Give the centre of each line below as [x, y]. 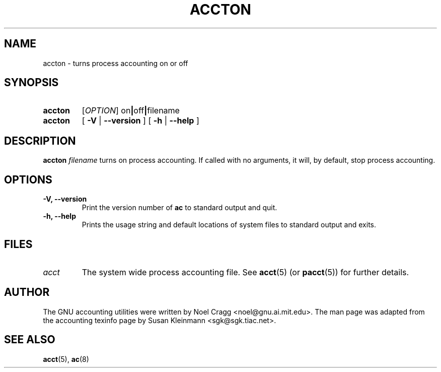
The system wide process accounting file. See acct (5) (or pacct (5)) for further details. [245, 272]
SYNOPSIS [31, 83]
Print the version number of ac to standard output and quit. [179, 208]
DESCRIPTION [40, 141]
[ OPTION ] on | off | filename [131, 111]
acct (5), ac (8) [66, 359]
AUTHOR [27, 292]
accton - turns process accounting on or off [116, 63]
